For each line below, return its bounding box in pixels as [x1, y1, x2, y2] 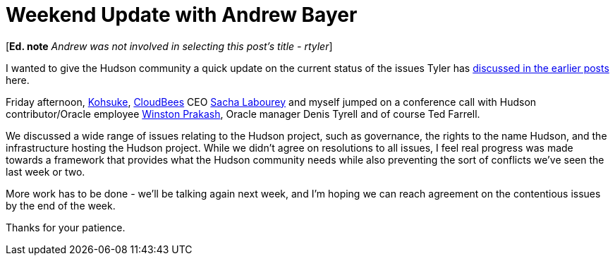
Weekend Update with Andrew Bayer [6, 3, 358, 27]
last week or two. [6, 165, 85, 178]
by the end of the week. [6, 199, 116, 212]
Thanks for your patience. [6, 221, 126, 233]
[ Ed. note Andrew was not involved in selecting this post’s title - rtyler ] [6, 40, 333, 52]
